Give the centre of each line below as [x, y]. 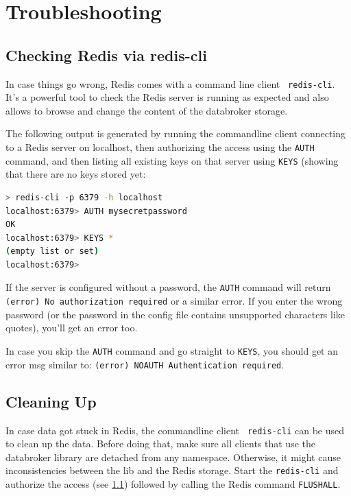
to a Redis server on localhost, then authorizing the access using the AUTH [160, 147]
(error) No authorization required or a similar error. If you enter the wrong [174, 301]
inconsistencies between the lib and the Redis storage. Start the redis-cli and [172, 470]
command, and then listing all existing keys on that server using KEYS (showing [172, 160]
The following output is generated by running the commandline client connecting [176, 133]
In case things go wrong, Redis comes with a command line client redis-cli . [170, 83]
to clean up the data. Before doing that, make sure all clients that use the [160, 444]
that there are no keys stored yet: [76, 174]
